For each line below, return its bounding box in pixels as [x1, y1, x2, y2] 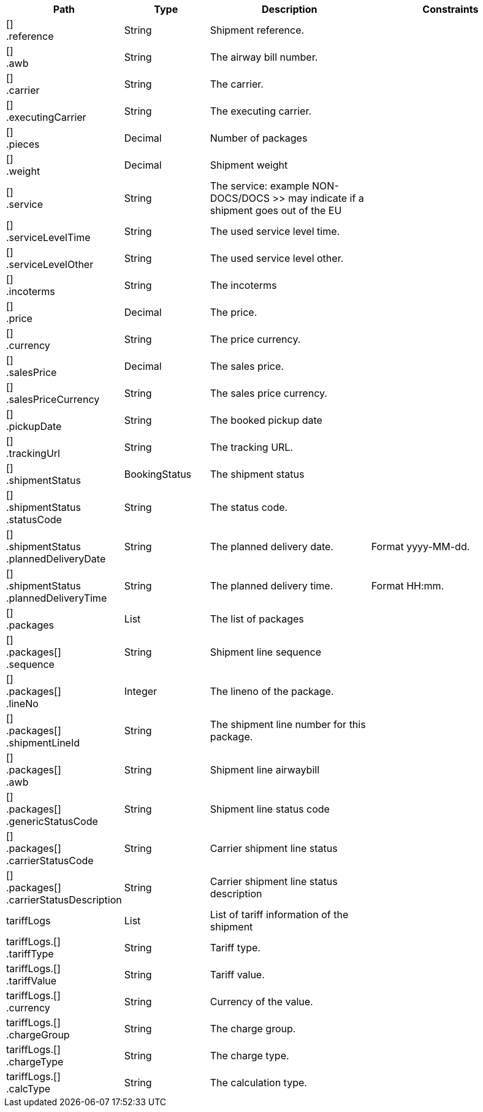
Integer [124, 685, 158, 697]
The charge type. [210, 1049, 289, 1062]
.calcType [6, 1083, 51, 1095]
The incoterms [210, 279, 277, 291]
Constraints [422, 3, 479, 15]
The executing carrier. [210, 105, 312, 117]
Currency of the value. [210, 995, 313, 1008]
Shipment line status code [210, 803, 330, 815]
